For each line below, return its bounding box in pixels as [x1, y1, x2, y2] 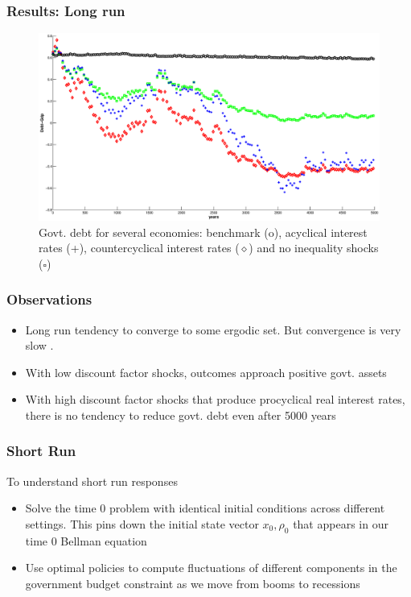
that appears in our [293, 515, 388, 532]
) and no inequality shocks [249, 239, 379, 256]
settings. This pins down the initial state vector [25, 515, 259, 532]
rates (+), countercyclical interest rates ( [39, 239, 240, 256]
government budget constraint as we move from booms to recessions [25, 574, 360, 591]
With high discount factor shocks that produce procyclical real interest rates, [25, 391, 405, 408]
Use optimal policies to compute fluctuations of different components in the [25, 559, 397, 576]
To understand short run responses [6, 472, 178, 489]
